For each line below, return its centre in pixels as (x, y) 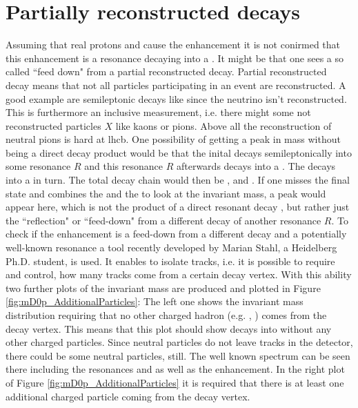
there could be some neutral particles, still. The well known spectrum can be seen (178, 355)
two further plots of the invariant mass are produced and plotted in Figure (163, 288)
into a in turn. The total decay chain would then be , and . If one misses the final (178, 180)
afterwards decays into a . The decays (256, 166)
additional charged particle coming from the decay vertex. (128, 396)
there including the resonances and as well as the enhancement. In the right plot (175, 369)
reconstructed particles (53, 125)
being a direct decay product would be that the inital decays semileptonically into (179, 152)
